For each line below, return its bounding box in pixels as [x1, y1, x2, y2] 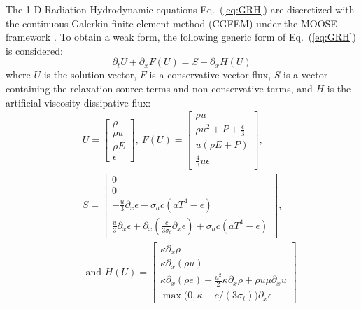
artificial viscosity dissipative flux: [6, 95, 151, 109]
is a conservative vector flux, [149, 67, 271, 82]
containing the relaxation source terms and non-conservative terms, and [6, 81, 313, 95]
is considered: [6, 43, 63, 57]
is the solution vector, [43, 67, 137, 82]
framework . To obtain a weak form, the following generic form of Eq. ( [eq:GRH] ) [6, 29, 356, 44]
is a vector [283, 67, 328, 82]
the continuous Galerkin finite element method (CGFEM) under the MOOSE [6, 15, 337, 30]
